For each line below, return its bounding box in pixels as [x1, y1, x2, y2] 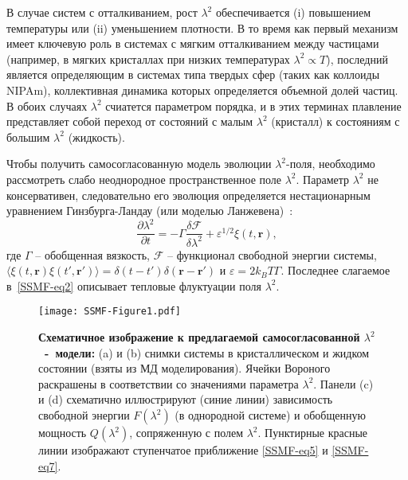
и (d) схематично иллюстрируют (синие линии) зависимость [38, 391, 333, 408]
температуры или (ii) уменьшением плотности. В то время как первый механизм [6, 19, 398, 36]
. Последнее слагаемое [280, 262, 390, 279]
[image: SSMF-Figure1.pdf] [38, 306, 181, 318]
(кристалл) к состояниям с [271, 113, 400, 130]
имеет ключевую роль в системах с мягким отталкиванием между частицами [6, 35, 379, 52]
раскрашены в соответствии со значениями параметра [38, 375, 299, 392]
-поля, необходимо [286, 155, 375, 172]
